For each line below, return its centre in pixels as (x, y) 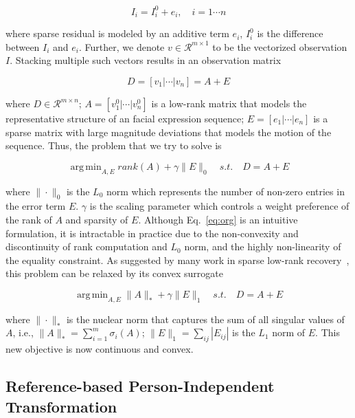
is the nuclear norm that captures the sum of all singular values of (205, 319)
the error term (36, 206)
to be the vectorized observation (280, 46)
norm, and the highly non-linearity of (263, 246)
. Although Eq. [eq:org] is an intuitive (218, 219)
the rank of (29, 219)
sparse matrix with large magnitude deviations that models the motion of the (169, 132)
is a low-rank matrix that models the (229, 103)
